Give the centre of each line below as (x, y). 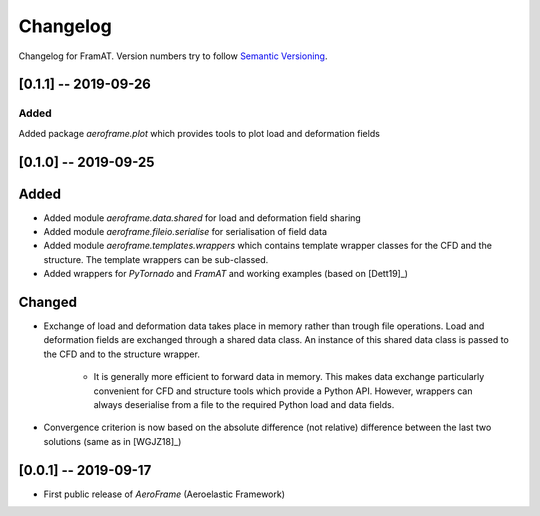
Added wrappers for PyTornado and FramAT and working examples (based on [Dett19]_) (226, 274)
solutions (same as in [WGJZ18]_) (112, 441)
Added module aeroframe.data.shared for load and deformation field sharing (202, 217)
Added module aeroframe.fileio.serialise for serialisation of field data (185, 232)
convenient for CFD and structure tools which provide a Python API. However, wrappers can (283, 391)
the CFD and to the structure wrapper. (121, 354)
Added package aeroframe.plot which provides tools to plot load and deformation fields (199, 133)
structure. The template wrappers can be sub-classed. (156, 259)
